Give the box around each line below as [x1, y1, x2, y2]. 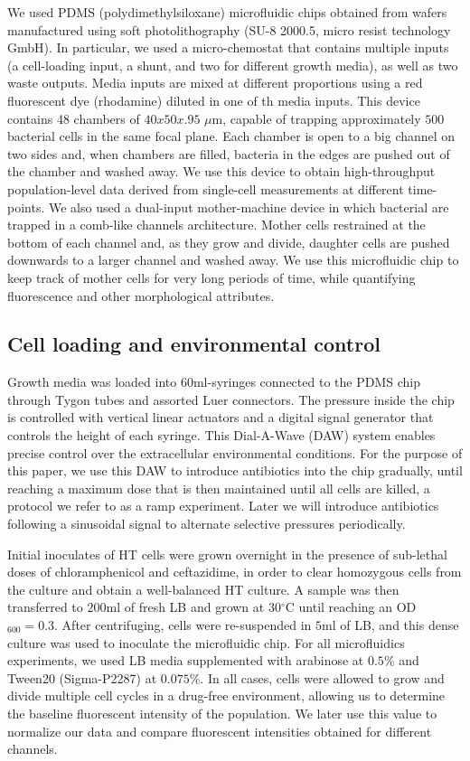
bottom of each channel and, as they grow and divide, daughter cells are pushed [7, 232, 450, 251]
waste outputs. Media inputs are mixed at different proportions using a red [7, 73, 423, 92]
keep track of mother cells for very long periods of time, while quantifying [7, 268, 416, 287]
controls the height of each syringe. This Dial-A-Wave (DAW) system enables [7, 426, 436, 445]
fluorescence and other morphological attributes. [7, 286, 275, 305]
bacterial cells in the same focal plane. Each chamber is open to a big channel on [7, 127, 456, 146]
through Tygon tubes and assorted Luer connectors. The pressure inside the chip [7, 390, 455, 409]
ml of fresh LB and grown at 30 [106, 597, 281, 616]
